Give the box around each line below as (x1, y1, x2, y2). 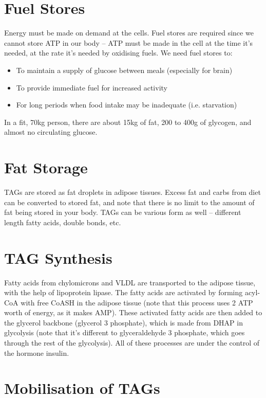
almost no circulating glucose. (4, 126, 98, 137)
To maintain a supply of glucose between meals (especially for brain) (16, 64, 233, 75)
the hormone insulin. (4, 347, 69, 358)
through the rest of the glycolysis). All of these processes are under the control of (4, 337, 259, 348)
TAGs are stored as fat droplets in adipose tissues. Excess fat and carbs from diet (4, 187, 261, 197)
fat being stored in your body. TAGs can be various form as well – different (4, 207, 241, 218)
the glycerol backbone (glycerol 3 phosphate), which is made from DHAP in (4, 317, 243, 328)
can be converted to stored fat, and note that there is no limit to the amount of (4, 196, 255, 207)
